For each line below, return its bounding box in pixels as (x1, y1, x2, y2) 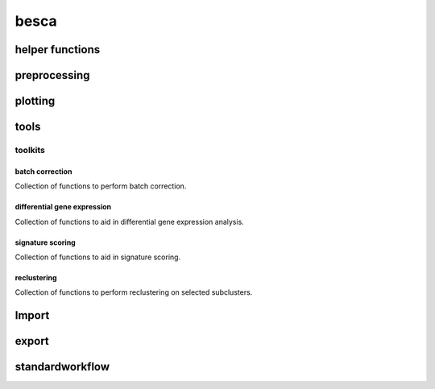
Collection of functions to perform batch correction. (14, 181, 187, 191)
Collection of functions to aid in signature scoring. (14, 252, 181, 262)
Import (14, 308, 50, 322)
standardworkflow (14, 360, 110, 374)
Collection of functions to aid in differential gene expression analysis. (14, 217, 245, 226)
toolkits (14, 144, 46, 155)
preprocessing (14, 68, 90, 82)
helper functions (14, 43, 101, 56)
